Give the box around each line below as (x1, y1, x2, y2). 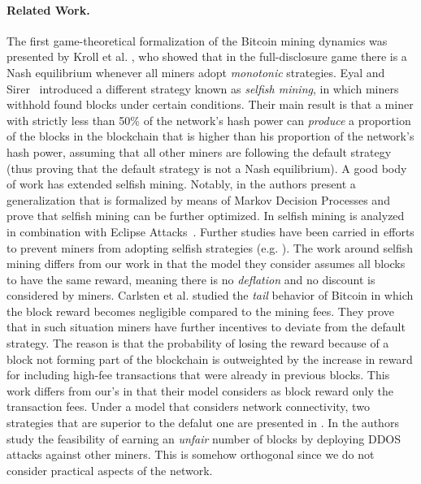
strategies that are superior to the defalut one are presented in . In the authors (7, 414, 399, 431)
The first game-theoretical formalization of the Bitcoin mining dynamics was (7, 32, 388, 49)
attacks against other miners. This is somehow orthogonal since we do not (7, 446, 375, 463)
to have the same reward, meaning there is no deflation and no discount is (7, 270, 375, 287)
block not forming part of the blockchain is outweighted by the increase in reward (7, 350, 413, 367)
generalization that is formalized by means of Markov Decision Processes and (7, 191, 390, 208)
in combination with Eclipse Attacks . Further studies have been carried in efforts (7, 223, 414, 240)
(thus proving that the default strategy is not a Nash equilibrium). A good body (7, 159, 407, 176)
